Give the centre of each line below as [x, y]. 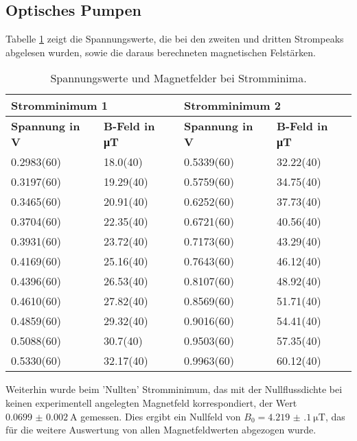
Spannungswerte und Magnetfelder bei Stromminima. [178, 78]
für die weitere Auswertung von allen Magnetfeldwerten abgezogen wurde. [161, 430]
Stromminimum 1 [59, 106]
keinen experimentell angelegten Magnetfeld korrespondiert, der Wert [151, 402]
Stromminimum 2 [232, 106]
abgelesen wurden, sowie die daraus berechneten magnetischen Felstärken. [161, 52]
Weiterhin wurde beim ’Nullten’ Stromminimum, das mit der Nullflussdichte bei [174, 389]
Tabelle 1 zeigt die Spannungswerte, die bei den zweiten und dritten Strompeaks [175, 39]
